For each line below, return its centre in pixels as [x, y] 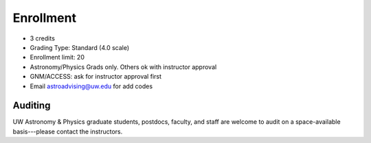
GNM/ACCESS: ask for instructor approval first [95, 77]
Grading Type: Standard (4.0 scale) [80, 47]
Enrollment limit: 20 [57, 57]
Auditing [32, 106]
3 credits [42, 38]
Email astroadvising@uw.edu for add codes [91, 86]
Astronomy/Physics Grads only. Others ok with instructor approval [123, 67]
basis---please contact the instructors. [68, 131]
